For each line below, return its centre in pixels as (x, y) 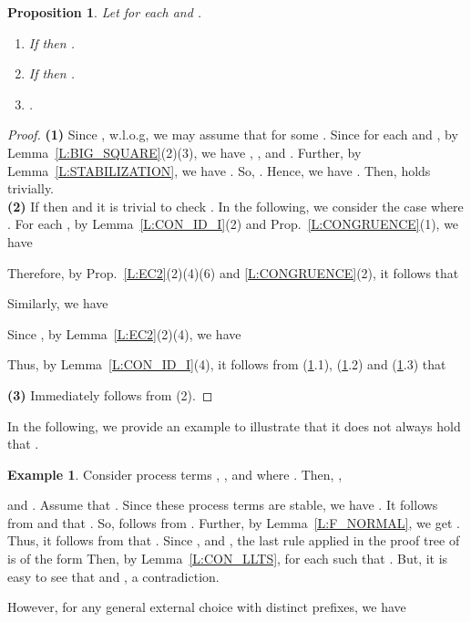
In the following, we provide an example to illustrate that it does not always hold (234, 425)
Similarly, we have (58, 303)
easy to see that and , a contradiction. (113, 576)
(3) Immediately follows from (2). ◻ (110, 394)
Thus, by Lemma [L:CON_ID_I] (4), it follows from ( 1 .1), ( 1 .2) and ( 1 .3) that (227, 364)
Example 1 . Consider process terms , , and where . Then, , (175, 474)
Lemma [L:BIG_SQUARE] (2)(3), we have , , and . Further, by (184, 152)
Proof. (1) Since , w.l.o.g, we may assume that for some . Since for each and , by (233, 135)
